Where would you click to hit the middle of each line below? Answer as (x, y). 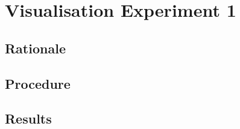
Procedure (38, 83)
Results (28, 118)
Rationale (35, 48)
